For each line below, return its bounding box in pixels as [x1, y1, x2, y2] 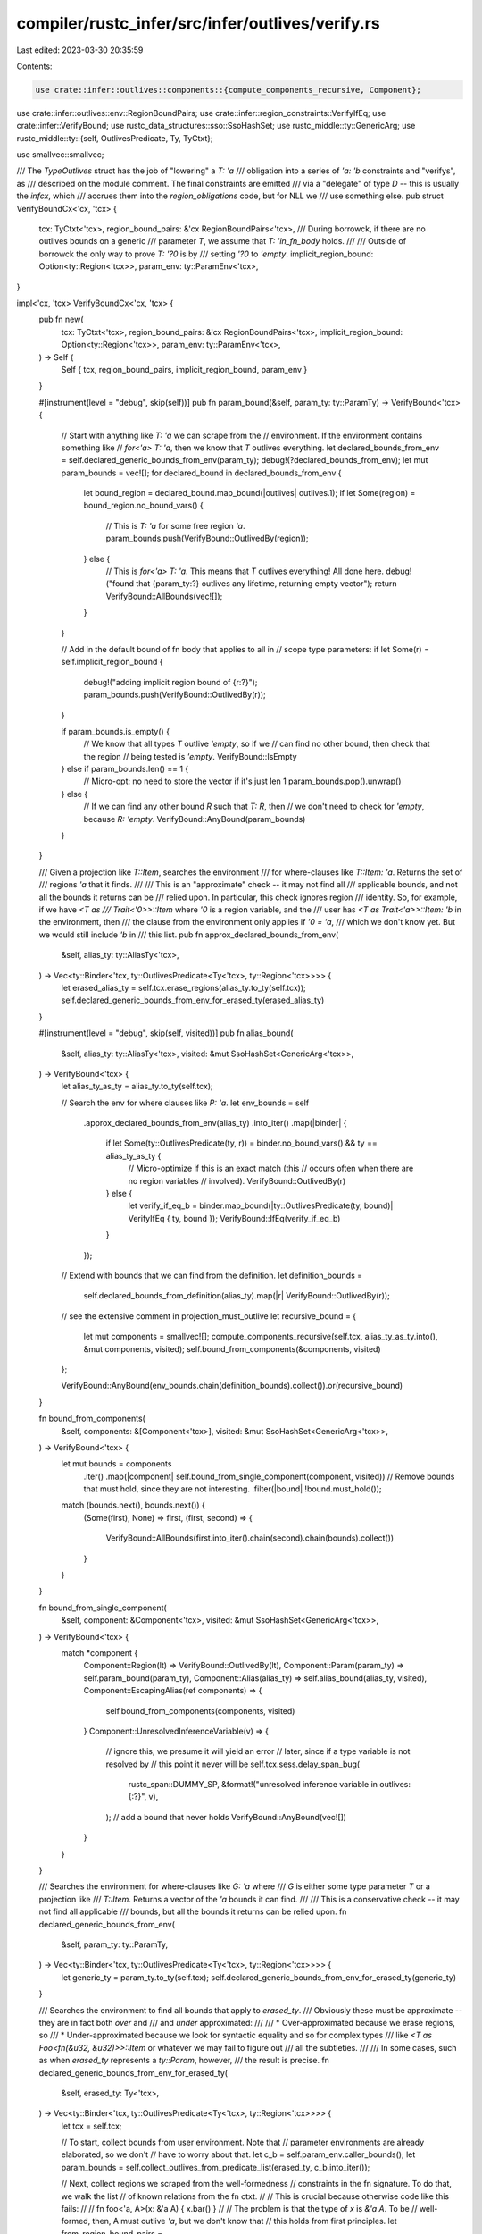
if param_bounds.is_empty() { [61, 726, 170, 736]
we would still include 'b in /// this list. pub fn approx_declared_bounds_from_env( [38, 929, 339, 940]
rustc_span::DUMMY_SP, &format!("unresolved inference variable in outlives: [128, 1779, 411, 1790]
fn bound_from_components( [38, 1413, 146, 1424]
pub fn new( [38, 314, 84, 325]
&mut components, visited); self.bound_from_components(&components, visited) [83, 1343, 381, 1354]
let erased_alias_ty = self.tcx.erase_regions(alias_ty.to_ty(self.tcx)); [61, 982, 307, 993]
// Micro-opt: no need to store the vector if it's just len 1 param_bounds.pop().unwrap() [83, 776, 402, 786]
